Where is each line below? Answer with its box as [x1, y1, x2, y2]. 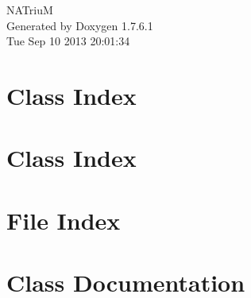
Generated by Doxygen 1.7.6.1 [6, 17, 153, 33]
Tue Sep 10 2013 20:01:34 [6, 33, 130, 49]
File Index [6, 203, 121, 236]
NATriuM [6, 2, 53, 17]
